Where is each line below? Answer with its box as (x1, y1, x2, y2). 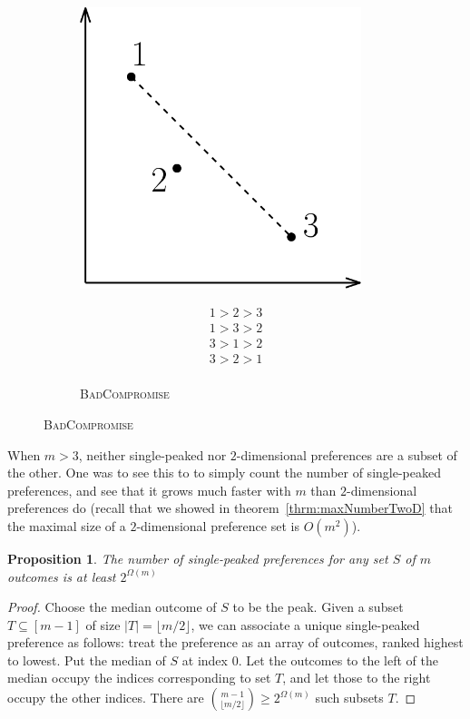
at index (181, 650, 228, 669)
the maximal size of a (7, 516, 126, 535)
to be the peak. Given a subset (232, 597, 404, 616)
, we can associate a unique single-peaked (191, 615, 420, 634)
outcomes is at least (7, 566, 116, 586)
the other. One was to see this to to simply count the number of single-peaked (7, 463, 441, 482)
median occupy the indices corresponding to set (7, 668, 271, 687)
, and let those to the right (282, 668, 431, 687)
